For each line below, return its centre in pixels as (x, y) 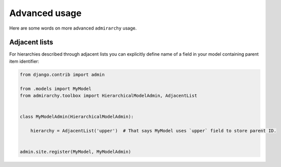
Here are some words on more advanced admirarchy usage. (73, 28)
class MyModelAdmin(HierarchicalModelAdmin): (77, 117)
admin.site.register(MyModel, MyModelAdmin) (76, 152)
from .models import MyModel (56, 89)
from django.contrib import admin (62, 74)
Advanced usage (45, 13)
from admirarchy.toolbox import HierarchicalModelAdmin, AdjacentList (109, 96)
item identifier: (24, 61)
